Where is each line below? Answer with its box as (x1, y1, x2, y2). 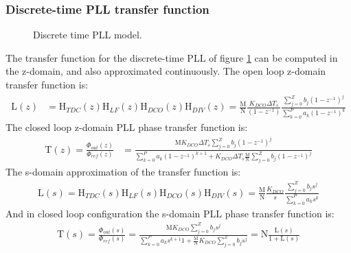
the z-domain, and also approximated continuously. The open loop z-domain (5, 64, 326, 78)
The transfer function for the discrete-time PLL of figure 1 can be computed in (5, 50, 338, 64)
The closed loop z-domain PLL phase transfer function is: (5, 120, 248, 134)
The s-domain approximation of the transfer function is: (5, 165, 241, 179)
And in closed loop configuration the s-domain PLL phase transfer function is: (5, 206, 335, 220)
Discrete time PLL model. (33, 27, 142, 42)
